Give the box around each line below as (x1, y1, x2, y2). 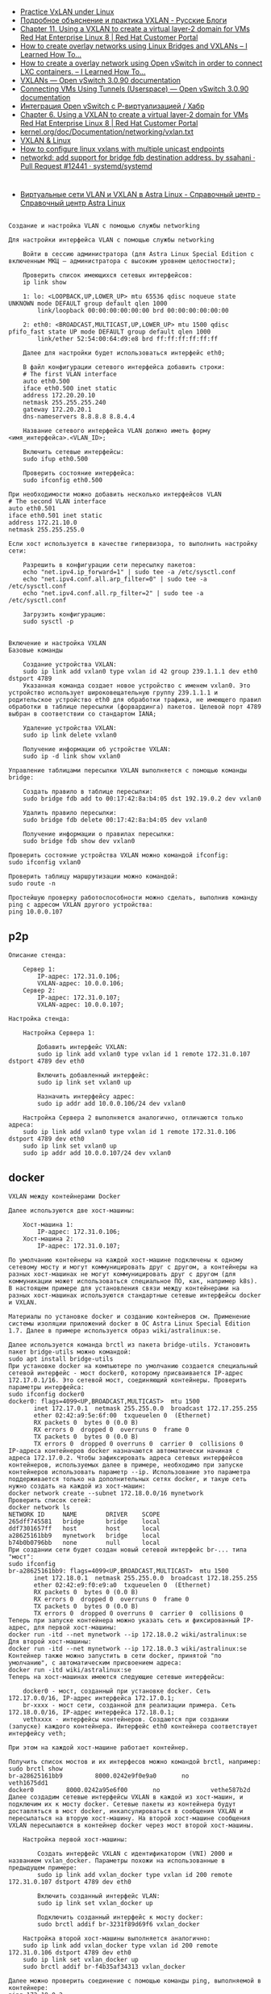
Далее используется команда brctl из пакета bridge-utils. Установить (8, 1341, 251, 1349)
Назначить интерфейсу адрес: (37, 1092, 135, 1101)
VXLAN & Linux (19, 136, 71, 145)
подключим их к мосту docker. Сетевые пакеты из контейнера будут (8, 1800, 236, 1808)
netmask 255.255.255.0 (8, 525, 85, 534)
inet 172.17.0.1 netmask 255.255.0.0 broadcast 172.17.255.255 (33, 1404, 258, 1413)
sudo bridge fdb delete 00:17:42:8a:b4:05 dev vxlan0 (23, 816, 207, 824)
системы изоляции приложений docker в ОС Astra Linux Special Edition (8, 1320, 251, 1328)
